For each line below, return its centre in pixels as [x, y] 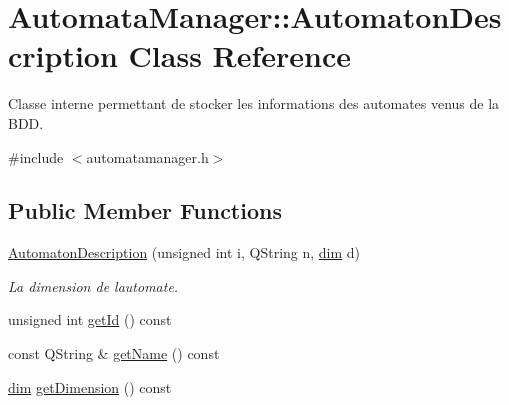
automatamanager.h [147, 156]
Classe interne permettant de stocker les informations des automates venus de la [254, 103]
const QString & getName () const [114, 353]
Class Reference [240, 55]
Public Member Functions [145, 210]
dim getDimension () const [90, 386]
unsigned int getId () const [90, 319]
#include [36, 156]
